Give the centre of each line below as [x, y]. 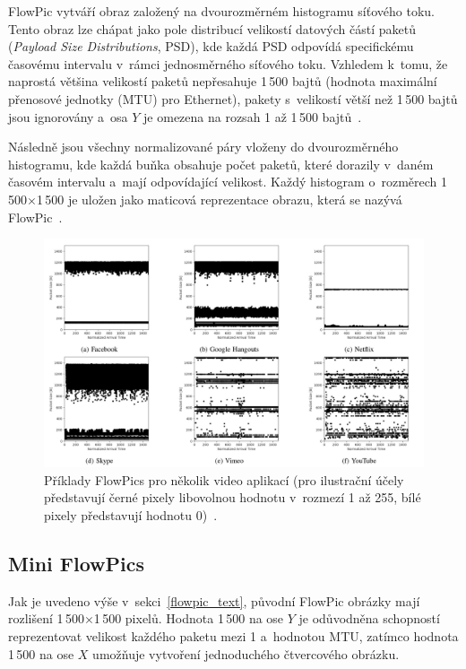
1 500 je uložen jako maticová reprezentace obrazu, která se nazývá [219, 199]
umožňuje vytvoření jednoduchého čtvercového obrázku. [246, 653]
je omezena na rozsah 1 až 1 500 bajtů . [253, 116]
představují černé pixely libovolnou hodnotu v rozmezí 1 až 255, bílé [233, 497]
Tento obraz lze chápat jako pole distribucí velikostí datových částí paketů [212, 28]
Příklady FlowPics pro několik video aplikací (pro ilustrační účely [224, 479]
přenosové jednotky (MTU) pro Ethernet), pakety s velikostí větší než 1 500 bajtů [233, 98]
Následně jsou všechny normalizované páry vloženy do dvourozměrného [203, 147]
